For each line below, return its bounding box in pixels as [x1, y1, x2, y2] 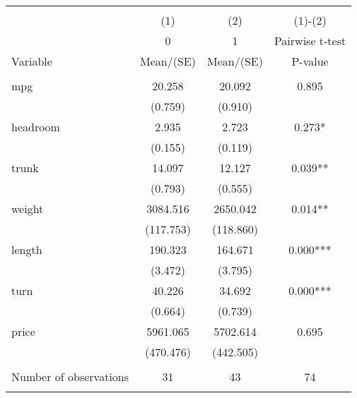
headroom [11, 119, 60, 135]
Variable [11, 53, 52, 69]
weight [11, 200, 44, 217]
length [11, 241, 42, 258]
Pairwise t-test [274, 32, 346, 49]
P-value [291, 53, 329, 69]
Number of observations [11, 368, 129, 385]
